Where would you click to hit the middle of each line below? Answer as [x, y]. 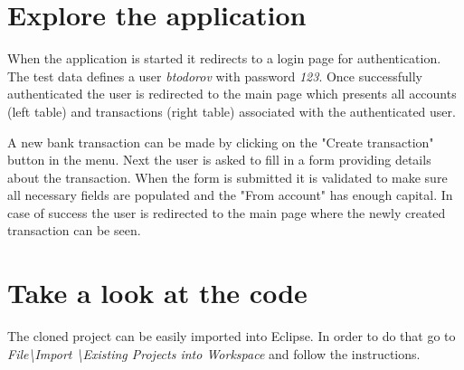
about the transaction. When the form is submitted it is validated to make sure [227, 177]
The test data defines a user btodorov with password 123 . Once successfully [215, 76]
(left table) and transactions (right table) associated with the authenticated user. [232, 111]
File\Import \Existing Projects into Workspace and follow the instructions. [214, 353]
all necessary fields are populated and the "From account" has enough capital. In [230, 195]
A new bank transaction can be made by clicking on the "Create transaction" [221, 142]
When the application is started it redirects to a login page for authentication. [224, 58]
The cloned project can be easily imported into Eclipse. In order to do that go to [232, 336]
